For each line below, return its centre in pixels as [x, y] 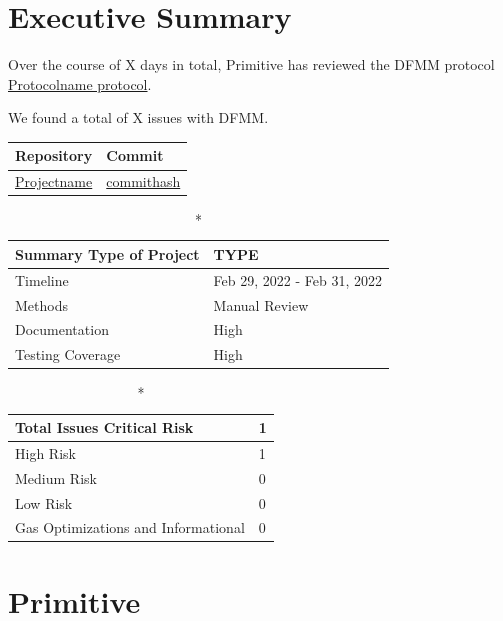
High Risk [45, 452]
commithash [143, 181]
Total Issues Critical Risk [104, 427]
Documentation [62, 329]
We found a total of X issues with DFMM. [138, 117]
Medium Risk [56, 477]
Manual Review [261, 304]
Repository [54, 155]
